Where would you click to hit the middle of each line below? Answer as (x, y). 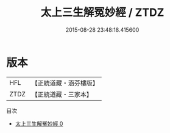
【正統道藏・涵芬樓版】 (65, 83)
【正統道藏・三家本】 (62, 94)
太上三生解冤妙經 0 (39, 123)
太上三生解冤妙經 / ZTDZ (102, 13)
